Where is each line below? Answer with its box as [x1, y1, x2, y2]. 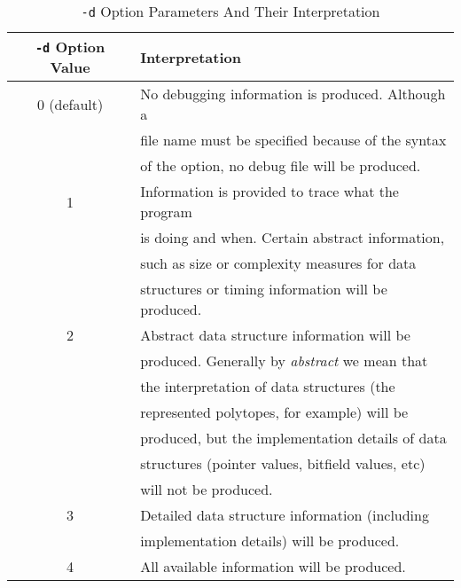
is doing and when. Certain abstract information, [140, 227, 445, 247]
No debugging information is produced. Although [140, 83, 446, 104]
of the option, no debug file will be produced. [140, 155, 421, 176]
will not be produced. [140, 479, 273, 499]
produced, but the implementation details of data [140, 427, 447, 448]
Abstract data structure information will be [140, 325, 410, 345]
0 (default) [36, 93, 104, 114]
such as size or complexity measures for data [140, 253, 417, 273]
